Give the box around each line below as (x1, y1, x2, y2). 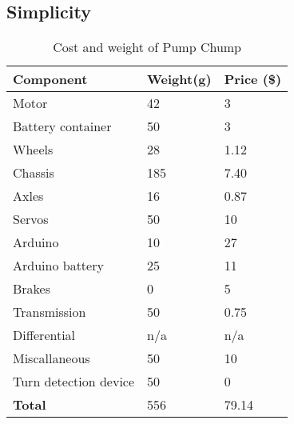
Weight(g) (147, 70, 212, 89)
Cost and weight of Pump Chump (53, 38, 242, 57)
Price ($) (224, 70, 282, 89)
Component (13, 70, 88, 89)
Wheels (13, 140, 54, 159)
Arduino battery (13, 256, 104, 275)
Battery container (13, 117, 112, 136)
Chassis (13, 163, 54, 182)
